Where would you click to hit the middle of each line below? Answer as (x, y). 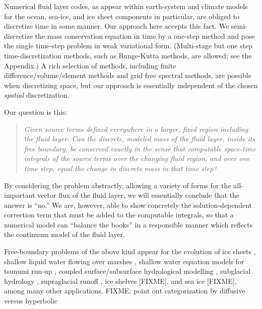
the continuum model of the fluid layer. (65, 234)
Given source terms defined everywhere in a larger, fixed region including (136, 129)
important (20, 195)
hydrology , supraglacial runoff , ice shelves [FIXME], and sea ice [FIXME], (120, 281)
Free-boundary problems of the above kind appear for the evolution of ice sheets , (130, 251)
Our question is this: (36, 111)
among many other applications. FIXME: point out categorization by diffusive (125, 291)
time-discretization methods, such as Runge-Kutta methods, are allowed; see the (128, 55)
